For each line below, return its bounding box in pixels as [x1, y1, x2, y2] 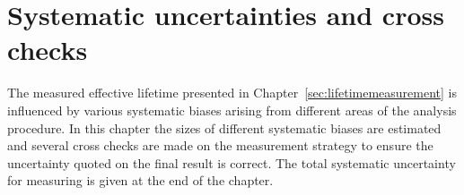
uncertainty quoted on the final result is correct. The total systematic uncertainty [7, 153, 456, 172]
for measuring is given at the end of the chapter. [7, 171, 274, 190]
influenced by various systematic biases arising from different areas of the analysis [7, 100, 457, 119]
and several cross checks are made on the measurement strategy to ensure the [7, 136, 433, 155]
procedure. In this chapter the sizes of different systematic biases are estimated [7, 118, 442, 137]
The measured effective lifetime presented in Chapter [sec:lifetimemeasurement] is [7, 83, 457, 102]
